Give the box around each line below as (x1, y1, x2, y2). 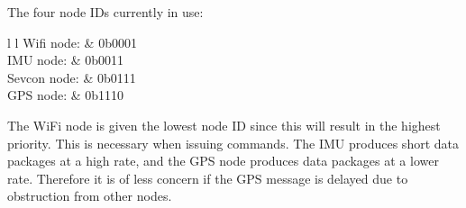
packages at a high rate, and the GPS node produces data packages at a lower (7, 151, 439, 170)
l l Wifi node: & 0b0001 (7, 32, 137, 51)
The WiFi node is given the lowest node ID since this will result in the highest (7, 115, 441, 134)
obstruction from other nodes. (7, 186, 172, 205)
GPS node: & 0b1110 (7, 86, 124, 104)
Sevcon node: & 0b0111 (7, 68, 136, 86)
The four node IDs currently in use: (7, 3, 204, 21)
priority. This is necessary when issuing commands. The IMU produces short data (7, 133, 459, 152)
